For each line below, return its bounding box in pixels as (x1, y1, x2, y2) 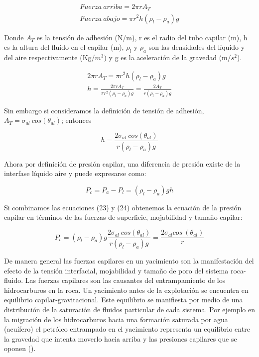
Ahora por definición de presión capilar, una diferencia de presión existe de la (4, 158, 241, 169)
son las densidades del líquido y (148, 42, 245, 52)
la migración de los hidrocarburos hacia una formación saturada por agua (4, 314, 228, 324)
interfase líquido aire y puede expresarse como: (4, 168, 146, 178)
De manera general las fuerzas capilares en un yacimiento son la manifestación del (4, 255, 254, 266)
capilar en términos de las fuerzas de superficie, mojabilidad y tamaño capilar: (4, 212, 243, 222)
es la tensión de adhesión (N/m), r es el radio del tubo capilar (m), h (36, 32, 248, 42)
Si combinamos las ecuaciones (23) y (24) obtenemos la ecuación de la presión (4, 202, 242, 212)
